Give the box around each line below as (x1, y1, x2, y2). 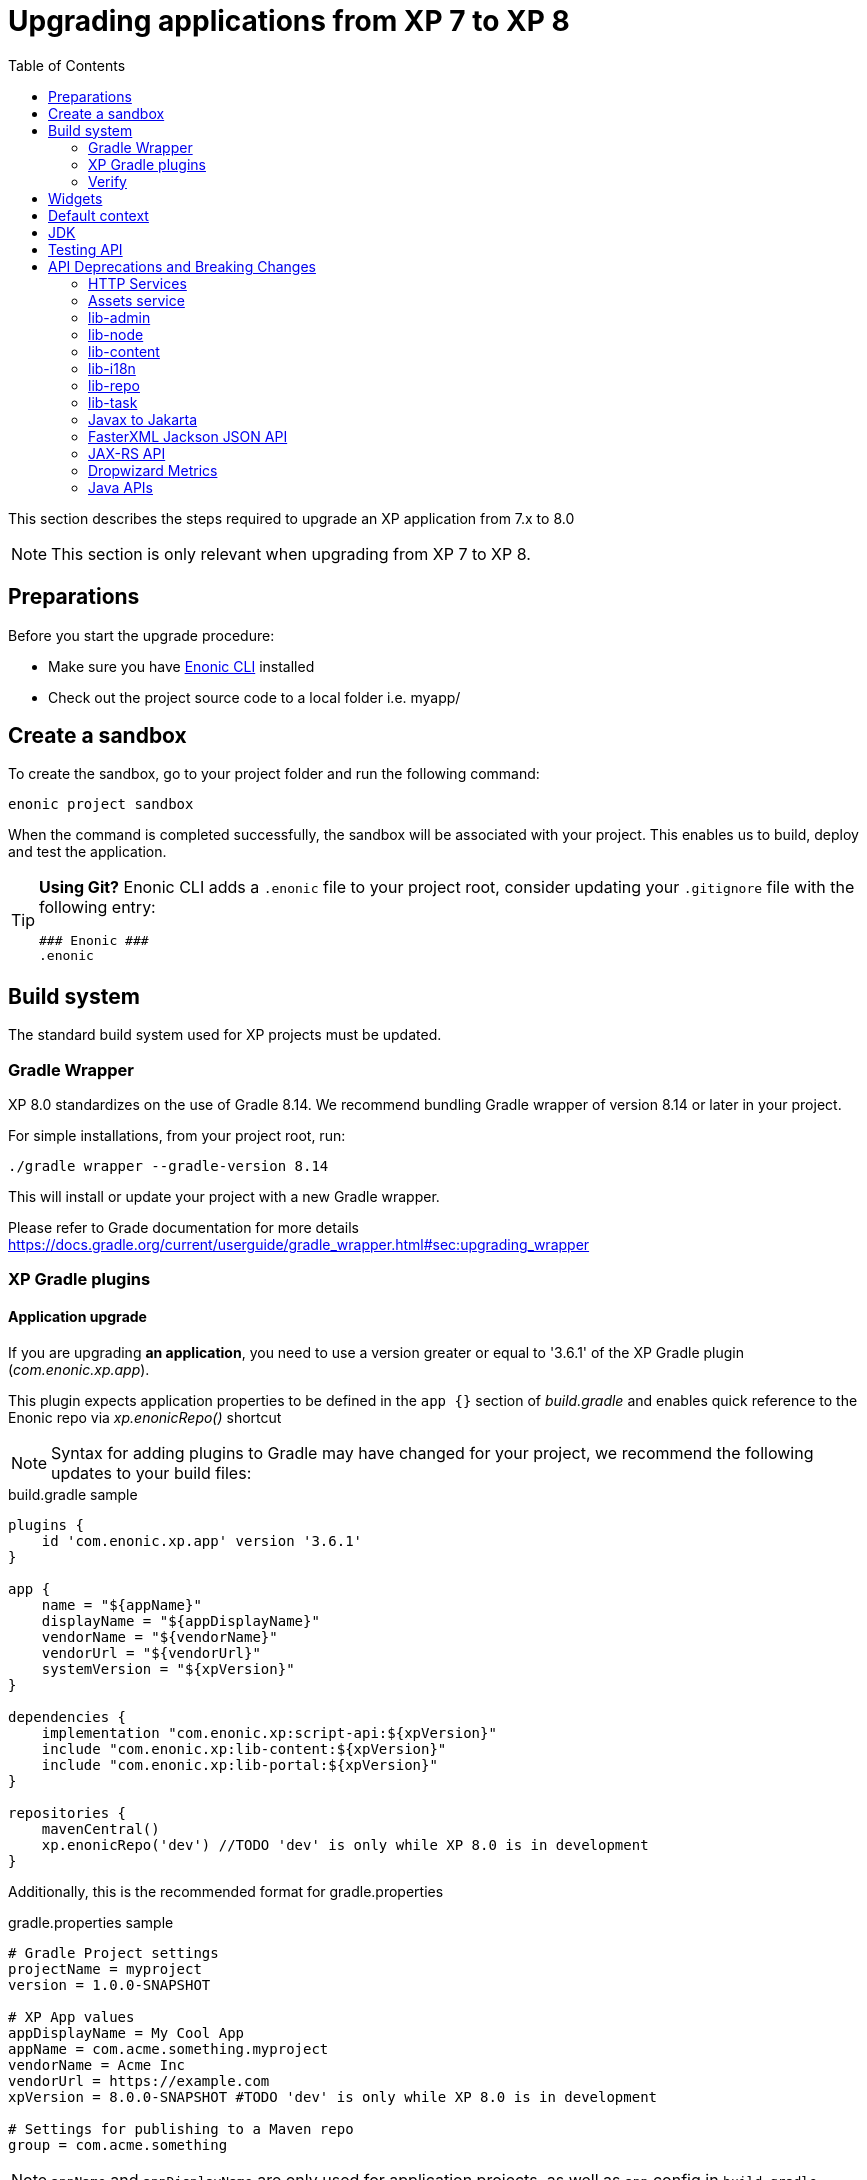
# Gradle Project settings (8, 1944, 219, 1961)
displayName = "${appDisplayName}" (41, 1612, 320, 1629)
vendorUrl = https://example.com (8, 2072, 270, 2089)
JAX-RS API (88, 444, 166, 462)
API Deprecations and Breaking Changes (48, 257, 316, 275)
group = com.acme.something (8, 2136, 228, 2153)
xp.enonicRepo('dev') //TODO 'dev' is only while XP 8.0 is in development (41, 1836, 649, 1853)
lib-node (88, 325, 144, 343)
